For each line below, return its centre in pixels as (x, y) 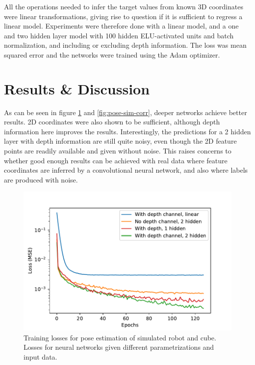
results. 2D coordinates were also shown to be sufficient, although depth (112, 122)
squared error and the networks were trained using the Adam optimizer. (112, 54)
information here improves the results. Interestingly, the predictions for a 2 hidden (127, 131)
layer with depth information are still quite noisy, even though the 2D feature (120, 141)
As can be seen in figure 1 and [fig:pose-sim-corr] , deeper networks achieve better (126, 112)
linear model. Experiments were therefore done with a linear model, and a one (121, 26)
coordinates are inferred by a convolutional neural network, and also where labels (126, 170)
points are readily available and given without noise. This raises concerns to (118, 151)
